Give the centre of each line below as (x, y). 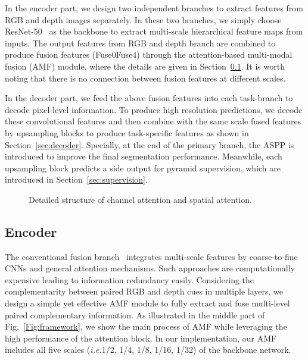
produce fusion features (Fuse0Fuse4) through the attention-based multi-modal (149, 54)
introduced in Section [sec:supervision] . (76, 179)
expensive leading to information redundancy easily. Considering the (130, 279)
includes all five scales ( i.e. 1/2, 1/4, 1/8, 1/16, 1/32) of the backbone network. (148, 350)
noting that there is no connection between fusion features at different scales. (145, 78)
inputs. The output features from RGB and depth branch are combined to (140, 43)
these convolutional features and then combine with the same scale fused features (153, 121)
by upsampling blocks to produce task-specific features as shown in (127, 132)
